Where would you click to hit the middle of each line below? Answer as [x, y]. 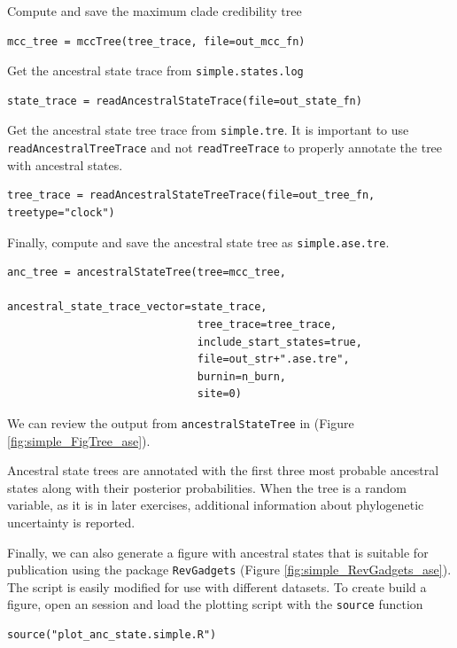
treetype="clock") [61, 212]
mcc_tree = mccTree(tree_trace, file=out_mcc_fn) [156, 41]
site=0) [219, 394]
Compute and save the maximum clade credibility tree [155, 11]
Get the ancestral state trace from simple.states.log [155, 70]
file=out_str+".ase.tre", [273, 359]
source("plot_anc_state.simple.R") [112, 635]
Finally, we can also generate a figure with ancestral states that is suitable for [218, 552]
